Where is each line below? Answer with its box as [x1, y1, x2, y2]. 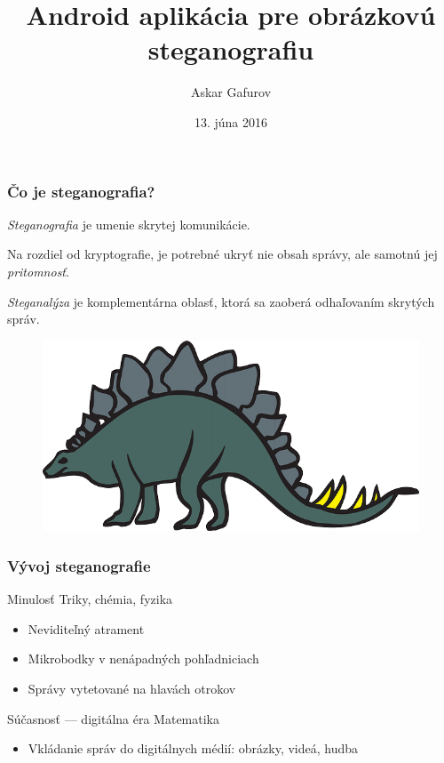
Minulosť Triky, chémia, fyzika [7, 590, 173, 608]
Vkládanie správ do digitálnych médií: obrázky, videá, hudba [28, 739, 359, 758]
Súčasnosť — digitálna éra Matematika [7, 709, 219, 727]
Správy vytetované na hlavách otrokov [28, 679, 236, 697]
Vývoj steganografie [7, 554, 151, 576]
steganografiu [147, 31, 314, 68]
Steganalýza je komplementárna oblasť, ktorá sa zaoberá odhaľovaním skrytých [7, 292, 435, 310]
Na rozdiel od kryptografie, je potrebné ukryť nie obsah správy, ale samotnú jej [7, 245, 438, 263]
